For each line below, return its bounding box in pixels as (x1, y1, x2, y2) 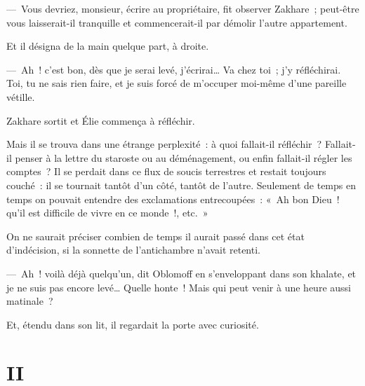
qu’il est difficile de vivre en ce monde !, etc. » (6, 205, 208, 220)
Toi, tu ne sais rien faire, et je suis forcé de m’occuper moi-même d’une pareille (6, 76, 347, 90)
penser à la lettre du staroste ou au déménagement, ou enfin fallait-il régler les (15, 150, 352, 165)
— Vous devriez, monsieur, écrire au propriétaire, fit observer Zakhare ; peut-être (6, 1, 359, 15)
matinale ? (6, 294, 53, 308)
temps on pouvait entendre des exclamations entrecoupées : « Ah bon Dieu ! (6, 191, 340, 206)
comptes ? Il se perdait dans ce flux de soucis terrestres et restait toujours (6, 164, 326, 179)
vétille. (6, 89, 35, 104)
